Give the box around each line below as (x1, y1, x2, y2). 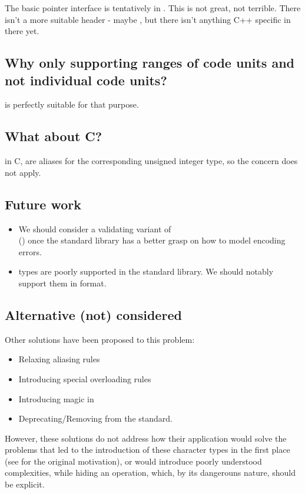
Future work (5, 195, 82, 213)
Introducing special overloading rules (18, 372, 151, 385)
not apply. (5, 166, 41, 178)
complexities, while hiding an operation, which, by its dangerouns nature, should (5, 466, 296, 479)
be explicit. (5, 478, 45, 490)
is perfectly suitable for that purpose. (5, 98, 139, 111)
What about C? (5, 127, 102, 145)
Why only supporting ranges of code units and (5, 54, 295, 72)
